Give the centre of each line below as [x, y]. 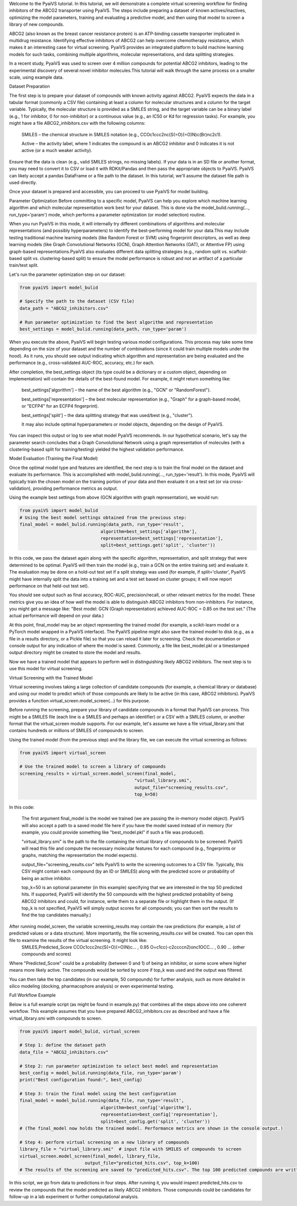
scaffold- [238, 251]
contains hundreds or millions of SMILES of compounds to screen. [77, 731]
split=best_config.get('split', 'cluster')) [155, 1121]
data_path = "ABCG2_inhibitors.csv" [64, 308]
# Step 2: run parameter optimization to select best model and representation [119, 1066]
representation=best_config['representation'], [159, 1115]
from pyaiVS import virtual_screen [63, 753]
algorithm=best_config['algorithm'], [146, 1107]
